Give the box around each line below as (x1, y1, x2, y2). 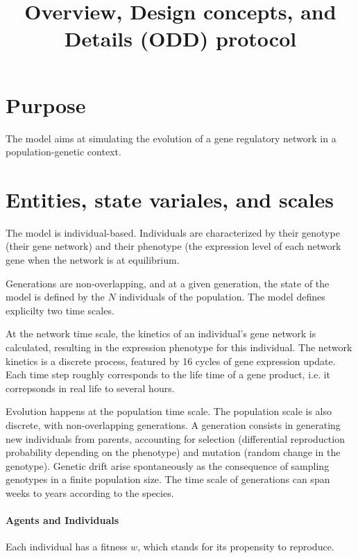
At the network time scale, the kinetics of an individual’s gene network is (6, 326, 316, 341)
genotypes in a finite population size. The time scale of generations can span (6, 472, 330, 487)
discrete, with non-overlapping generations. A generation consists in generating (6, 417, 341, 432)
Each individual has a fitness (6, 539, 128, 554)
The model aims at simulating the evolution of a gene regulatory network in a (6, 130, 336, 145)
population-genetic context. (6, 144, 121, 159)
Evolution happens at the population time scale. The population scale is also (6, 404, 332, 418)
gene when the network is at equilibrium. (6, 253, 180, 267)
